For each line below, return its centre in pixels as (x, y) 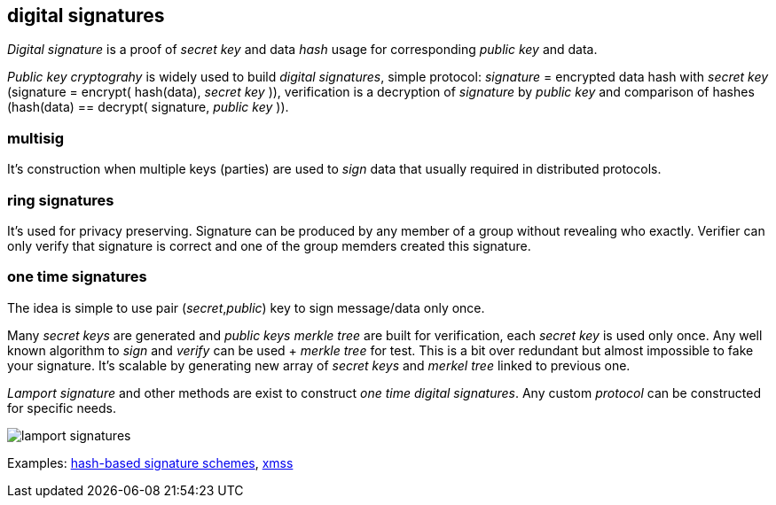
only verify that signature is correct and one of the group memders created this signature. (269, 245)
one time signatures (77, 277)
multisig (36, 138)
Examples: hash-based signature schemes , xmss (150, 462)
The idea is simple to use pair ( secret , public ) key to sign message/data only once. (246, 307)
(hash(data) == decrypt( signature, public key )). (148, 107)
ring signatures (61, 200)
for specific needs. (62, 408)
